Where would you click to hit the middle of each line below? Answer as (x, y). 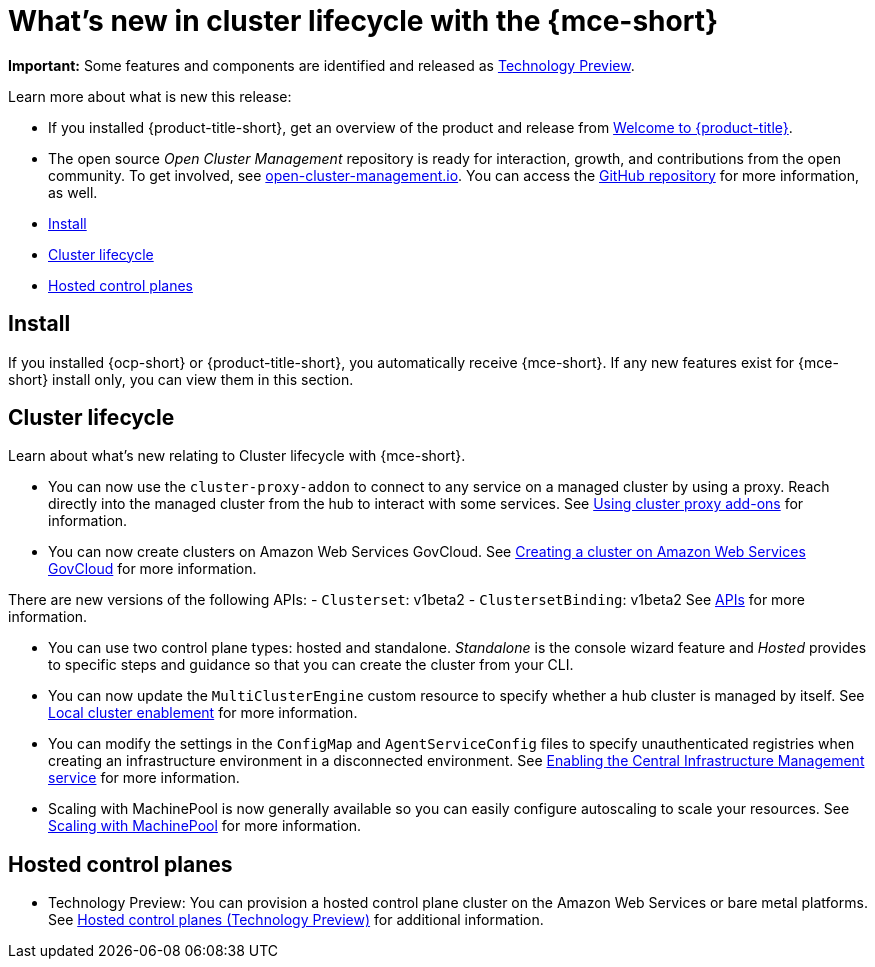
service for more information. (144, 778)
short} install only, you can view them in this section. (181, 379)
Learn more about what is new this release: (150, 96)
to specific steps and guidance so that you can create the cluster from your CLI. (311, 665)
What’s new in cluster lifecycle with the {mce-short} (363, 21)
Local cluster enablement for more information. (203, 713)
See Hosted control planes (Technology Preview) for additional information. (296, 920)
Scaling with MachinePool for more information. (205, 826)
